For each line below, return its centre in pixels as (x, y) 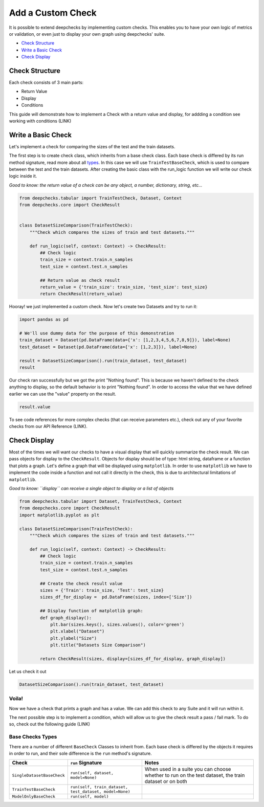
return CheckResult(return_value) (81, 294)
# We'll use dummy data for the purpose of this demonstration (97, 333)
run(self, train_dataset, (99, 787)
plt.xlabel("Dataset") (77, 631)
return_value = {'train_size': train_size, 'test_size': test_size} (124, 287)
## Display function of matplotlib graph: (92, 611)
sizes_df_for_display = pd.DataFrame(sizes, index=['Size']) (116, 597)
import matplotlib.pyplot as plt (59, 515)
